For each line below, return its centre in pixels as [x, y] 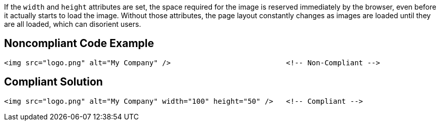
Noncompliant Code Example [79, 44]
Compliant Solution [53, 82]
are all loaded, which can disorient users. [73, 24]
